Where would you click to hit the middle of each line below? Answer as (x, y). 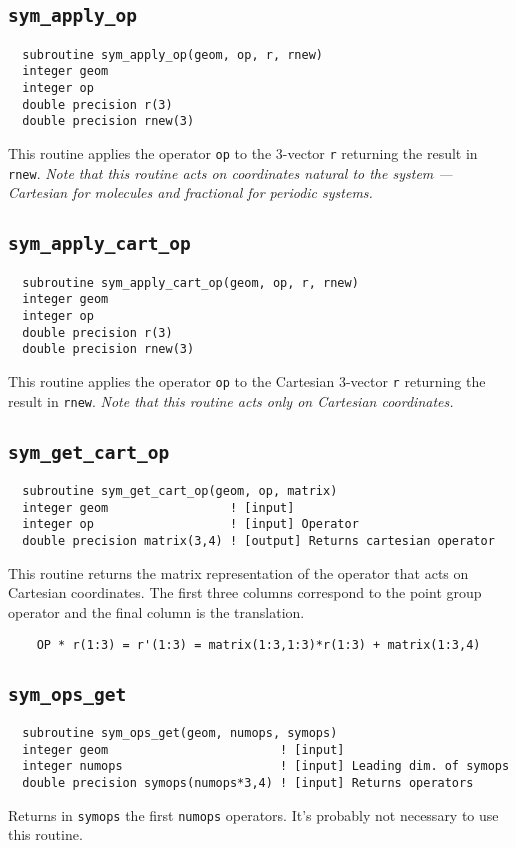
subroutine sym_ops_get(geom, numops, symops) (180, 732)
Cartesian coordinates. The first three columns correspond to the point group (245, 592)
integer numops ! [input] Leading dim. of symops (266, 766)
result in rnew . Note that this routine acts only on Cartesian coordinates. (231, 400)
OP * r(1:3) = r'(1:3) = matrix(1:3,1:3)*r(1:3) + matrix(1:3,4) (258, 644)
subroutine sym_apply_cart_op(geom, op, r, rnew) (190, 282)
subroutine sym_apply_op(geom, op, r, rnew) (172, 54)
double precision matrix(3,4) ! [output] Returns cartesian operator (258, 541)
